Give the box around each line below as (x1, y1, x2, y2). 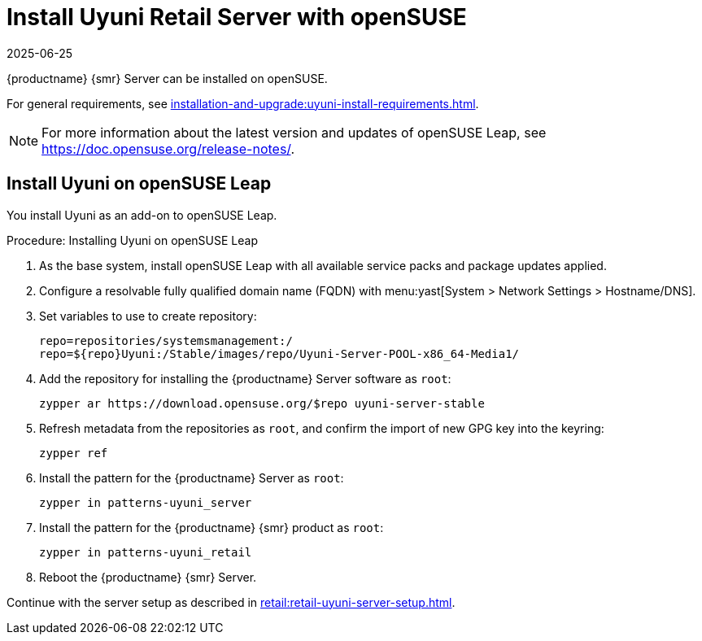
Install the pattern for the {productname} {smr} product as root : (39, 520, 384, 534)
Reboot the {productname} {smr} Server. (39, 569, 257, 584)
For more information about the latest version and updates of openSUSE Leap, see (41, 124, 547, 141)
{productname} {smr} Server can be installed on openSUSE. (7, 71, 328, 85)
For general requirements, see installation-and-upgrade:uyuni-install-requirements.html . (7, 96, 479, 111)
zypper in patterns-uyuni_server (39, 495, 252, 509)
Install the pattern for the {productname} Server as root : (39, 470, 344, 485)
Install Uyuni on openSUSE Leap (7, 173, 272, 194)
